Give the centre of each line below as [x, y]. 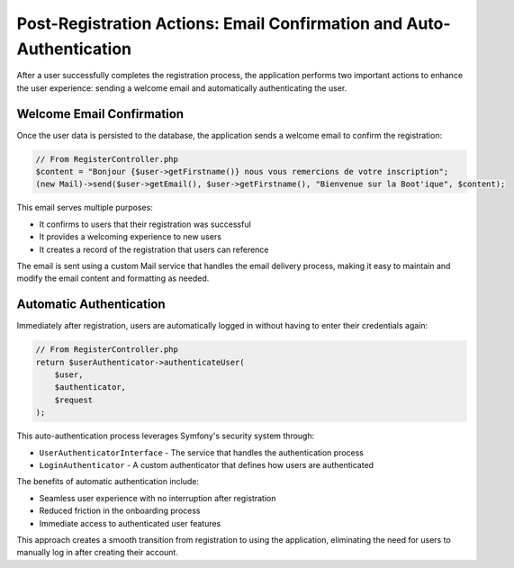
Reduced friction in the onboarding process [120, 511]
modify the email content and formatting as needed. [113, 278]
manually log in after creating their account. [98, 553]
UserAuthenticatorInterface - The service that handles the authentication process [202, 452]
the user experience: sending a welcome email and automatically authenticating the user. [182, 88]
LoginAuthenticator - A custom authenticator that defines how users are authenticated [206, 464]
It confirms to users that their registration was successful [145, 224]
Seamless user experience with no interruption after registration [158, 498]
